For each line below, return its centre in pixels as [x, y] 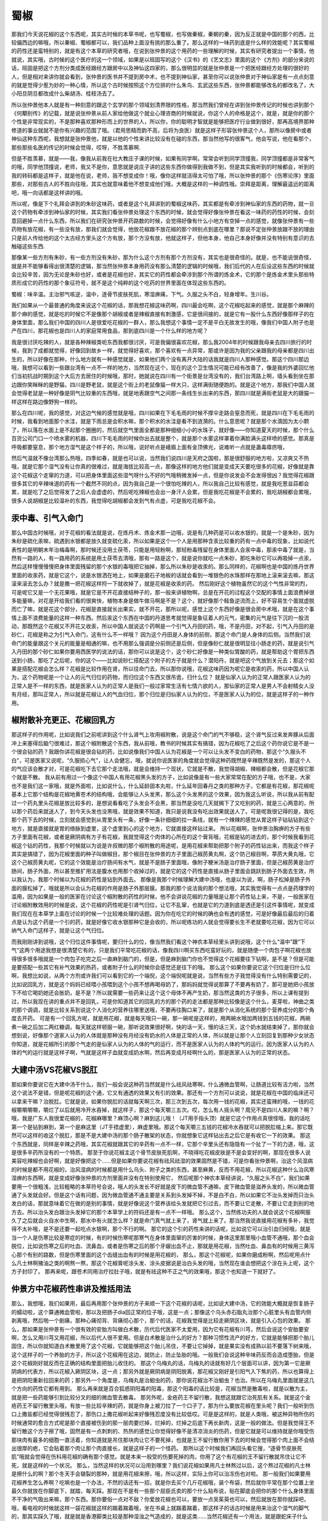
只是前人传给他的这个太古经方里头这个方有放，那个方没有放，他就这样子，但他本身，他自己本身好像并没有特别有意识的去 [163, 238]
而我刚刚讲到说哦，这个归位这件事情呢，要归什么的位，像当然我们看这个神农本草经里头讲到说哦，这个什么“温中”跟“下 [159, 941]
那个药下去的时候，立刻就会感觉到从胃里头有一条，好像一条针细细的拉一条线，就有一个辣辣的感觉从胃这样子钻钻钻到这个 [163, 820]
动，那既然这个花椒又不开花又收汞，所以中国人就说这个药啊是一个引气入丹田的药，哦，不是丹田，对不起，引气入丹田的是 [163, 626]
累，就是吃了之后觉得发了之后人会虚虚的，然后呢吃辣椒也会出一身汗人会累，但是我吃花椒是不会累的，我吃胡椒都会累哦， [163, 492]
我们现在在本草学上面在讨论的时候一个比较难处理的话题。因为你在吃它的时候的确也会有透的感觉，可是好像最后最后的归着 [163, 913]
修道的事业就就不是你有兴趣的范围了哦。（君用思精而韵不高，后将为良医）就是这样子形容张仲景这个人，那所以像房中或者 [162, 130]
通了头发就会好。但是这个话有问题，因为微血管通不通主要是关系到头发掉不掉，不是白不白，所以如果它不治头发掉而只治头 [163, 1195]
